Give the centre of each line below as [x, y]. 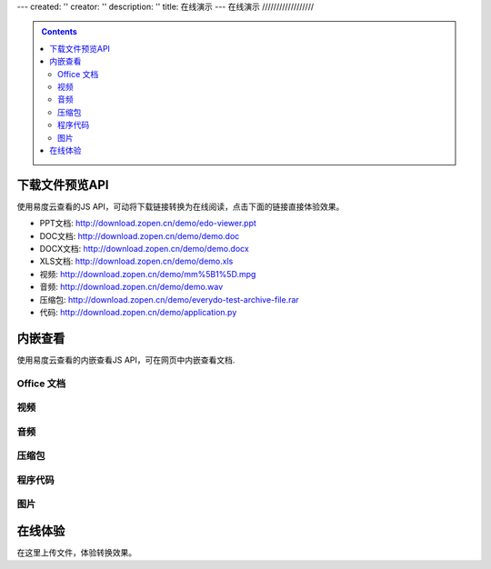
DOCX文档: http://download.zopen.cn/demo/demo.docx [144, 248]
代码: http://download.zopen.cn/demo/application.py [138, 312]
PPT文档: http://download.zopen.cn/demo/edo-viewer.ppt [148, 224]
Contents [59, 32]
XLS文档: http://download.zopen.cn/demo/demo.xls [136, 261]
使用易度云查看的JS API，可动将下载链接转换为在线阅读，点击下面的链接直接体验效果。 [180, 206]
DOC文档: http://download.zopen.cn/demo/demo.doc [140, 235]
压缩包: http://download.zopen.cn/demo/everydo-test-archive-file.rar [169, 299]
